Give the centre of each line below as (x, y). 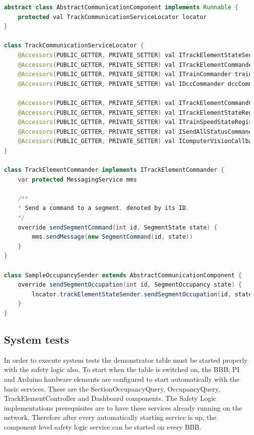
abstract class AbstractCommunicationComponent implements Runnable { (121, 7)
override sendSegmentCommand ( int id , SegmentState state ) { (117, 227)
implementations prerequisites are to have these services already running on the (123, 407)
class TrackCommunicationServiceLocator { (74, 46)
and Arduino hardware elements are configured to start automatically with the (122, 379)
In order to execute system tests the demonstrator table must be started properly (126, 360)
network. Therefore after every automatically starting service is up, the (110, 417)
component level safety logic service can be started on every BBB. (103, 426)
